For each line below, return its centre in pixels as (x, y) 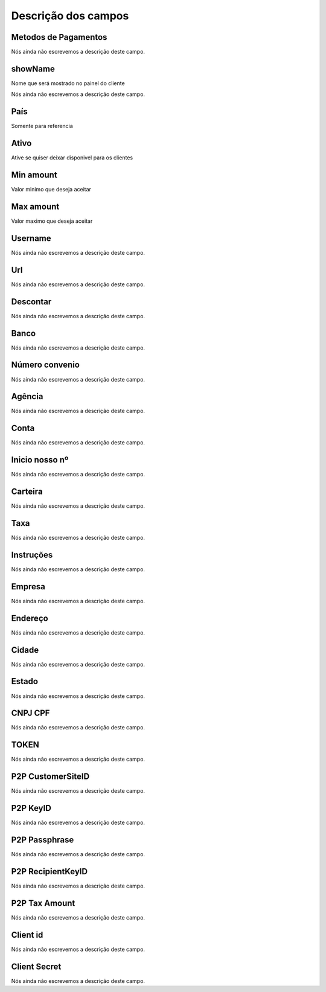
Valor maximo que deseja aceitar (52, 221)
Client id (27, 935)
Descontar (31, 302)
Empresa (28, 587)
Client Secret (36, 966)
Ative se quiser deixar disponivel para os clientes (72, 158)
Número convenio (45, 365)
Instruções (32, 555)
